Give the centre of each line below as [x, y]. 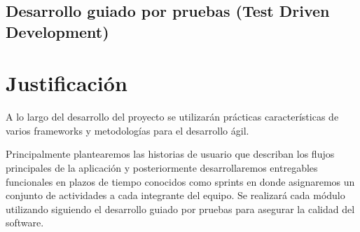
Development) [57, 31]
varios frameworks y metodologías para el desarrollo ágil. [127, 130]
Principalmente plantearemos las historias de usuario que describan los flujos [170, 154]
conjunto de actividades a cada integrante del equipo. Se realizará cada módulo [175, 195]
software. [25, 223]
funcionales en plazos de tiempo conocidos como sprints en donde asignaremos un [180, 181]
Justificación [67, 83]
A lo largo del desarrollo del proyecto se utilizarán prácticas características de [172, 117]
